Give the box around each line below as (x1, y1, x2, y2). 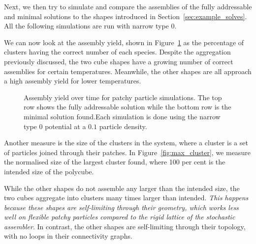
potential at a (45, 121, 86, 131)
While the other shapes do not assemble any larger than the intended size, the (4, 183, 240, 193)
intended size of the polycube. (4, 166, 94, 176)
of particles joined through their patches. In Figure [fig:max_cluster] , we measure (4, 147, 251, 157)
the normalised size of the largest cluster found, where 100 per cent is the (4, 157, 225, 167)
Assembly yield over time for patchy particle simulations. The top (24, 92, 222, 102)
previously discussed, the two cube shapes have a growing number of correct (4, 56, 233, 66)
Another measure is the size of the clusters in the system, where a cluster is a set (4, 137, 248, 148)
